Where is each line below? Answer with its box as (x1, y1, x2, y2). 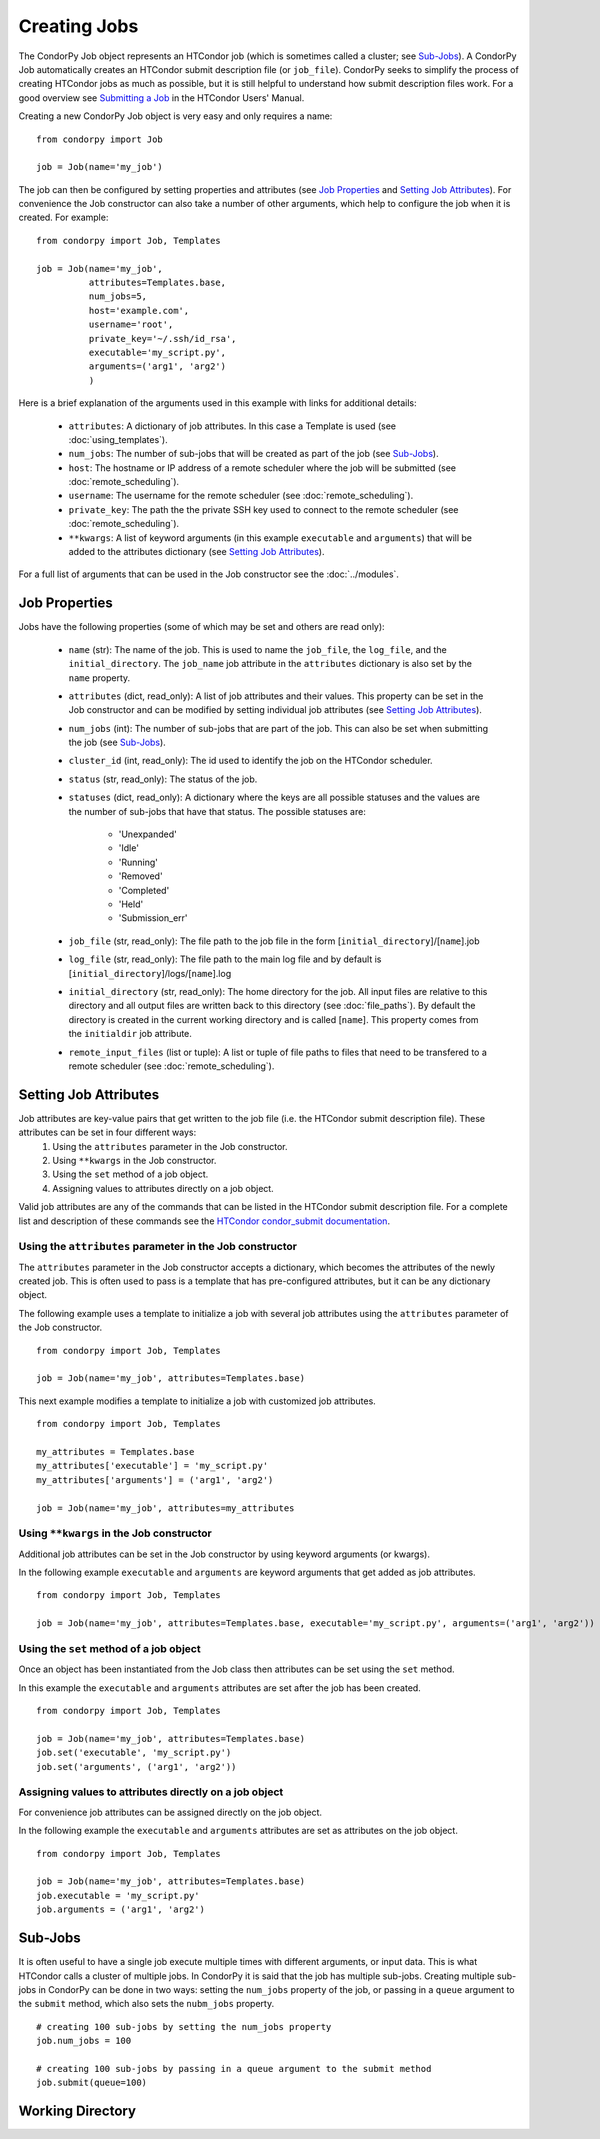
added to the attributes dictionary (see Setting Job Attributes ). (68, 546, 325, 558)
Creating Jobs (18, 15, 139, 37)
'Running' (118, 856, 159, 868)
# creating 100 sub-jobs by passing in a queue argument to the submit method (36, 2063, 432, 2074)
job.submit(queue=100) (36, 2077, 148, 2089)
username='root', (88, 319, 174, 330)
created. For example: (18, 211, 109, 224)
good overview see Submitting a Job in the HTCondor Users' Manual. (18, 91, 305, 104)
